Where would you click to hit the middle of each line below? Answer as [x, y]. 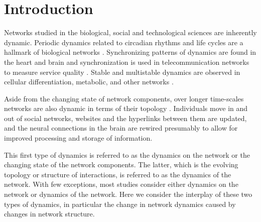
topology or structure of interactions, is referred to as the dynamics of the [118, 174]
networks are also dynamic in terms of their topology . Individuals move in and [126, 108]
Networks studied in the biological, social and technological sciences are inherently [130, 32]
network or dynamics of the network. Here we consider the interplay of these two [128, 194]
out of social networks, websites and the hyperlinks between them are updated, [125, 118]
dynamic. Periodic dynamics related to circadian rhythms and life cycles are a [124, 42]
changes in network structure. [49, 214]
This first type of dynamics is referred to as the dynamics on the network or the [127, 154]
